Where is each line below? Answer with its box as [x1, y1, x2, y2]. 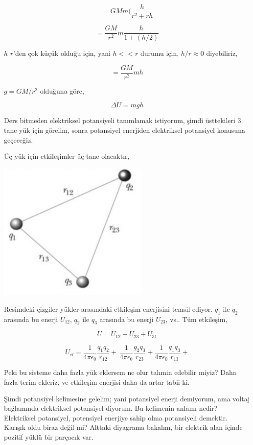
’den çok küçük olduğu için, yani [13, 48, 111, 58]
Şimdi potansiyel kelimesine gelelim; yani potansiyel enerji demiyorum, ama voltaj [4, 393, 250, 403]
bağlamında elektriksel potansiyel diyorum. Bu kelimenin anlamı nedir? [4, 403, 218, 413]
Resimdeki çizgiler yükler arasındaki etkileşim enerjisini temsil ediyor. [4, 303, 213, 314]
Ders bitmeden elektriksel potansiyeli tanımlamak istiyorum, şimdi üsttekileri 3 [4, 115, 241, 125]
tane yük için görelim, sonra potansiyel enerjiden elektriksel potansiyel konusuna [4, 124, 245, 135]
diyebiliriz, [206, 48, 238, 58]
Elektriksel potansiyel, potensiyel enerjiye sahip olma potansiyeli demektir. [4, 412, 228, 422]
